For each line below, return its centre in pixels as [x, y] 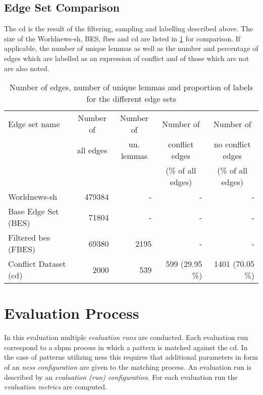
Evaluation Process [72, 313]
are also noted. [27, 68]
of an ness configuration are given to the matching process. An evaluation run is [128, 367]
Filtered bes [29, 238]
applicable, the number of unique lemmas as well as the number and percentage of [131, 48]
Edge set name [34, 124]
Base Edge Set [34, 211]
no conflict [232, 144]
